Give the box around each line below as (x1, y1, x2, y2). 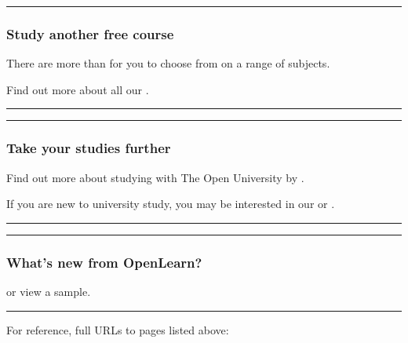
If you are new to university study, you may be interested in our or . (6, 195, 335, 212)
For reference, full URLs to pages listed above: (6, 321, 229, 338)
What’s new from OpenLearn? (6, 252, 202, 272)
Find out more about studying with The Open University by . (6, 169, 304, 185)
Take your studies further (6, 138, 171, 158)
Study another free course (6, 24, 174, 43)
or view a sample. (6, 283, 91, 300)
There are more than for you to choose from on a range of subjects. (6, 55, 330, 71)
